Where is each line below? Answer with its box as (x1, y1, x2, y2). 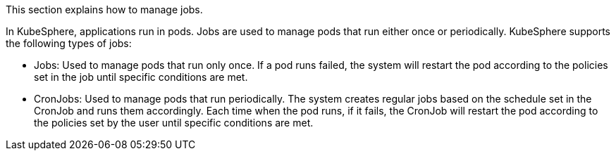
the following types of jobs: (6, 37, 132, 49)
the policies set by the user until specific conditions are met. (34, 117, 314, 129)
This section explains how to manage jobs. (6, 4, 203, 15)
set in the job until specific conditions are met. (34, 71, 248, 83)
